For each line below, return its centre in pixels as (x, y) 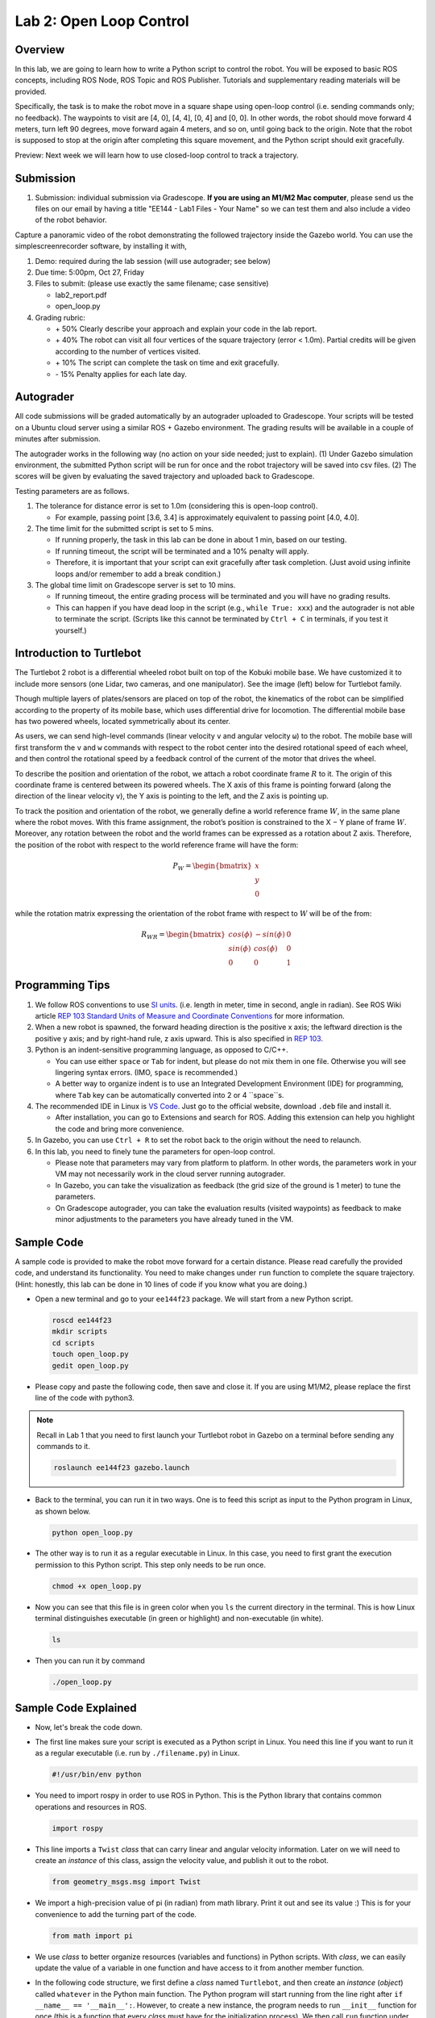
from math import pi (92, 1936)
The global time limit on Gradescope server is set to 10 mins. (135, 584)
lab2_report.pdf (81, 295)
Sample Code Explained (76, 1708)
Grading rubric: (60, 317)
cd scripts (73, 1343)
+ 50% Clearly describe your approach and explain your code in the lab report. (186, 329)
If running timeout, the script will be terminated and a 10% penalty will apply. (182, 551)
